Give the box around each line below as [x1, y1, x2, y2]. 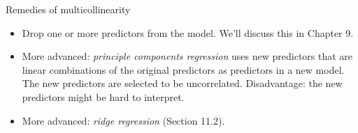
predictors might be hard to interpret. [22, 89, 185, 104]
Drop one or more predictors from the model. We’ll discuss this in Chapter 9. [22, 25, 354, 40]
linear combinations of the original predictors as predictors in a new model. [22, 62, 345, 77]
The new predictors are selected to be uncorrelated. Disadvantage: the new [22, 76, 343, 91]
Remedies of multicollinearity [6, 2, 131, 16]
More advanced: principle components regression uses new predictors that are [22, 49, 353, 63]
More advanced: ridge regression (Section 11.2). [22, 113, 225, 127]
